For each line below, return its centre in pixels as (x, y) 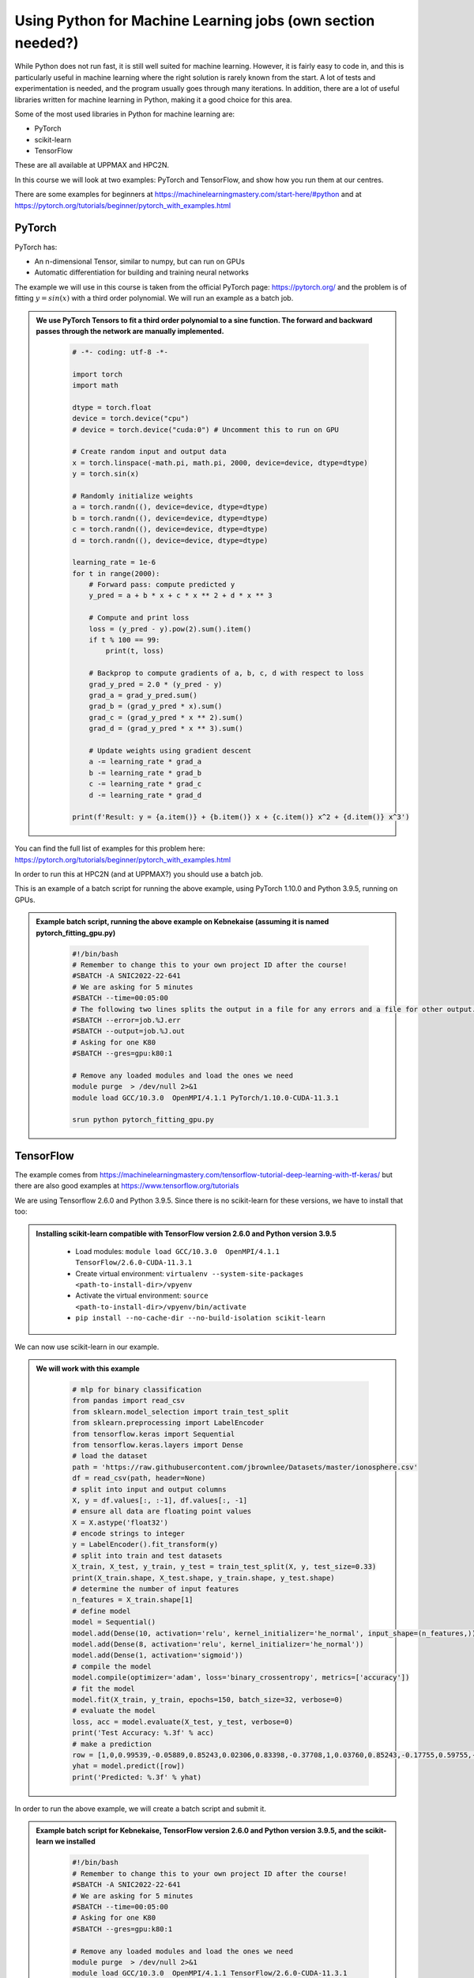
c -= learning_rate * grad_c (145, 784)
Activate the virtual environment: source (142, 1296)
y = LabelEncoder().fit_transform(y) (145, 1544)
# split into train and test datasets (147, 1555)
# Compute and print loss (139, 618)
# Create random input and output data (149, 452)
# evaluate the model (114, 1711)
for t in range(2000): (116, 573)
